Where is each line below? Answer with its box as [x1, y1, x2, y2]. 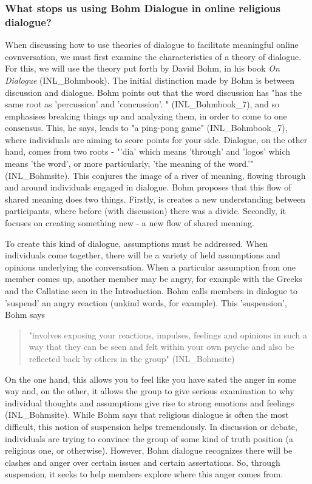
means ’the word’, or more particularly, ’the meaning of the [5, 157, 226, 170]
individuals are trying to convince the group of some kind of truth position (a [5, 432, 293, 445]
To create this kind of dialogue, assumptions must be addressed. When [5, 237, 268, 249]
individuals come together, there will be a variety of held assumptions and [5, 249, 280, 261]
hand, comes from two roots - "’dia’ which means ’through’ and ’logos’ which [5, 145, 290, 158]
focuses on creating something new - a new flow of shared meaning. [5, 217, 255, 229]
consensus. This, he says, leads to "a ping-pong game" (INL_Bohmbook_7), [5, 121, 288, 134]
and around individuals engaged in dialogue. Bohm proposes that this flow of [5, 181, 291, 193]
